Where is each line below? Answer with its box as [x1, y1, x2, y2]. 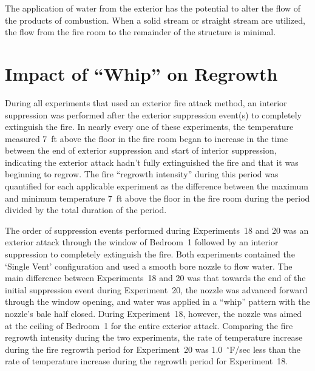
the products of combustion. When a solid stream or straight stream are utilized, [5, 13, 305, 26]
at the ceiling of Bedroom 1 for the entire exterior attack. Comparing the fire [5, 319, 293, 332]
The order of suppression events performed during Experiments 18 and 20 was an [5, 223, 309, 236]
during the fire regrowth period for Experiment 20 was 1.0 [5, 342, 223, 355]
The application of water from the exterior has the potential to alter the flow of [5, 2, 301, 14]
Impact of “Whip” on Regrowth [5, 61, 278, 86]
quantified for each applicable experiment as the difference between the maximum [5, 180, 308, 192]
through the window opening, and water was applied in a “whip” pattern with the [5, 295, 310, 308]
